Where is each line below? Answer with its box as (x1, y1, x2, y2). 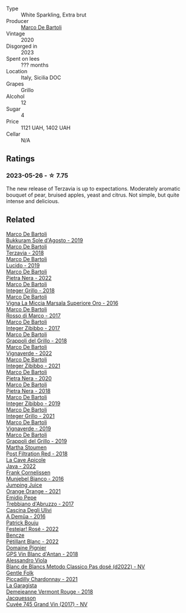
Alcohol (6, 93, 25, 100)
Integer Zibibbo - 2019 (6, 400, 61, 407)
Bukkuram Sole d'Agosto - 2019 (6, 236, 83, 244)
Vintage (6, 30, 25, 37)
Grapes (6, 80, 24, 87)
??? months (21, 61, 49, 69)
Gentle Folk (6, 569, 34, 576)
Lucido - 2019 (6, 262, 40, 269)
